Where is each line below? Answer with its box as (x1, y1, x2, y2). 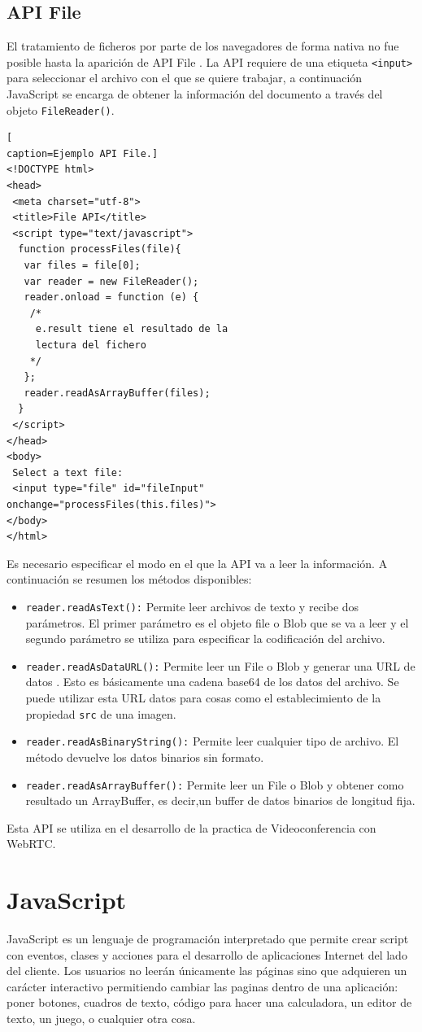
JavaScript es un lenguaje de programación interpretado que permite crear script (7, 930, 409, 947)
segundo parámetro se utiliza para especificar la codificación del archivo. (25, 630, 385, 647)
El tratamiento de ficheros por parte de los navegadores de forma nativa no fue (7, 37, 399, 55)
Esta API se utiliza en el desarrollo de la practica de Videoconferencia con (7, 819, 376, 836)
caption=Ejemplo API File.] (7, 147, 159, 160)
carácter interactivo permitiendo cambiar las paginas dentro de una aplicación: (7, 977, 398, 995)
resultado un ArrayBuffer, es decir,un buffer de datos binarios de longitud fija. (25, 792, 415, 809)
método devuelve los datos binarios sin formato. (25, 748, 264, 765)
